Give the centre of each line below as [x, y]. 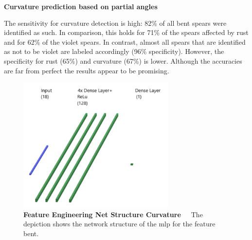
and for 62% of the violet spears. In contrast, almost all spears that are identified [125, 42]
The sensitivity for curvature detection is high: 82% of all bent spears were [115, 23]
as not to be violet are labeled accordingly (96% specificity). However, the [114, 51]
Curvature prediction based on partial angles [81, 6]
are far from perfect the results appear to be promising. [87, 70]
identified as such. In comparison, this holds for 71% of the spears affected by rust [126, 32]
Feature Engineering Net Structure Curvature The [113, 214]
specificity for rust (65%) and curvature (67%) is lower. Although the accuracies [123, 60]
